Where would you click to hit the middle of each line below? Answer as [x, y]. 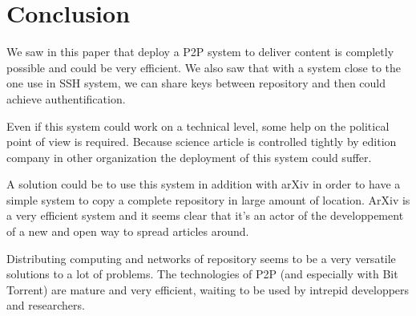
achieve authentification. [66, 98]
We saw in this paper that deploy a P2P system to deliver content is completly [200, 52]
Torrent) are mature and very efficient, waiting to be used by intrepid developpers [208, 289]
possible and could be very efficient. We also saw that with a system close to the [204, 67]
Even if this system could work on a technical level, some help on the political [198, 126]
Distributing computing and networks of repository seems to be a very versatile [201, 258]
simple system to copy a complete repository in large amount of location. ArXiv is [208, 199]
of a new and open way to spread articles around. [128, 231]
